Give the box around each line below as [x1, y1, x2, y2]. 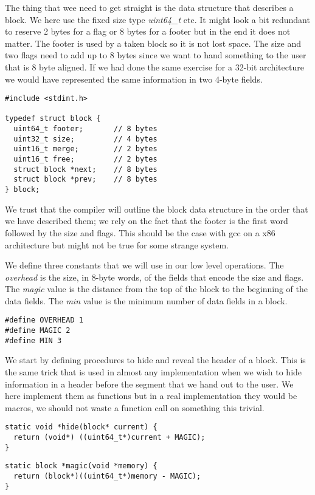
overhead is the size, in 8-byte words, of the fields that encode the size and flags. [5, 270, 304, 283]
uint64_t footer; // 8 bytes [13, 125, 157, 134]
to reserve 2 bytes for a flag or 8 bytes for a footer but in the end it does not [5, 25, 291, 38]
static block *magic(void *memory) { [5, 462, 157, 471]
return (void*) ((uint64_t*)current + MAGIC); [13, 433, 206, 442]
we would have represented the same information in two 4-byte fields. [5, 72, 263, 85]
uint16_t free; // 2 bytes [13, 155, 157, 164]
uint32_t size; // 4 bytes [13, 134, 157, 143]
